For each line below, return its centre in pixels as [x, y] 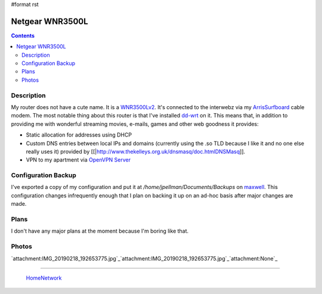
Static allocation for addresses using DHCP [79, 135]
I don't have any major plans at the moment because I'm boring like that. [100, 231]
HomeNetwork [44, 278]
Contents [23, 35]
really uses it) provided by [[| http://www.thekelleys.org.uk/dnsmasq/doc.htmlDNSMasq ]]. [136, 151]
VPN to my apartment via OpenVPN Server [78, 160]
